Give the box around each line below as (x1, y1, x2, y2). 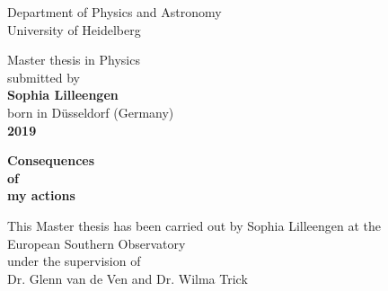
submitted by (7, 67, 80, 86)
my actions (7, 186, 75, 205)
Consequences (7, 151, 95, 170)
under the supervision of (7, 251, 141, 270)
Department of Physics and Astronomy (7, 3, 222, 21)
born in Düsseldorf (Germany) (7, 102, 174, 121)
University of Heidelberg (7, 20, 141, 39)
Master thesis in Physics (7, 50, 140, 69)
